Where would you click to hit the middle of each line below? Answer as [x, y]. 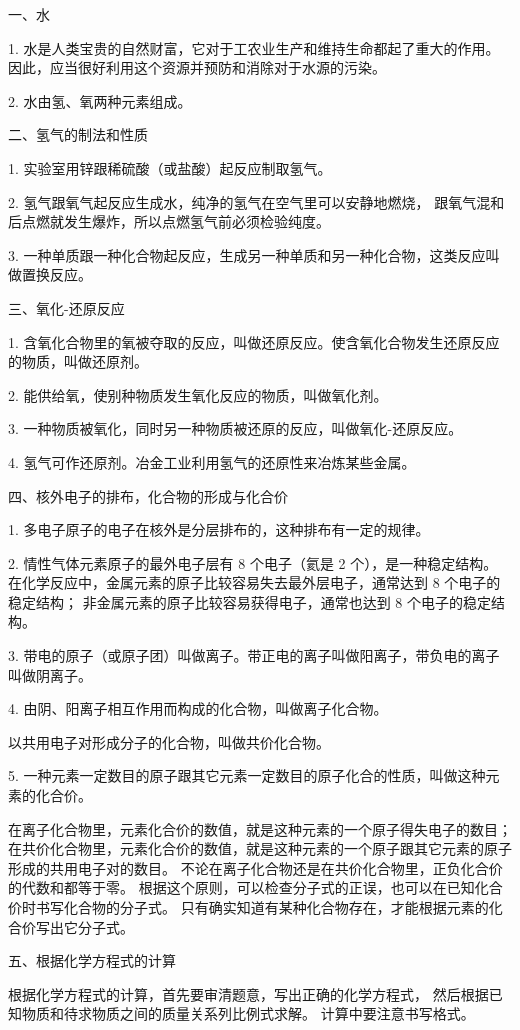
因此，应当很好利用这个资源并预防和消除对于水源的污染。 [197, 67]
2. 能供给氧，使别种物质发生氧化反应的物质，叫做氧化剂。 [198, 394]
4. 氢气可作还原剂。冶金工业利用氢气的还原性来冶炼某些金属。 [212, 461]
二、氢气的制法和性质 [78, 134]
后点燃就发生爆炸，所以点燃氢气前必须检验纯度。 [169, 221]
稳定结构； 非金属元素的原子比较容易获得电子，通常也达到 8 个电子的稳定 [249, 601]
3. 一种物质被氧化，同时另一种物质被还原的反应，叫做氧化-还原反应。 [235, 428]
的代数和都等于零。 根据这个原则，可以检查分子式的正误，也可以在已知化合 [255, 887]
